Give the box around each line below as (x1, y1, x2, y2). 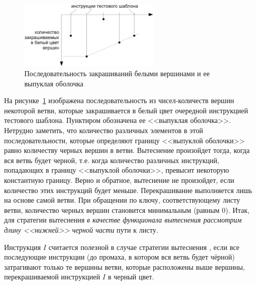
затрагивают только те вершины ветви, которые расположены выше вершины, (4, 261, 245, 272)
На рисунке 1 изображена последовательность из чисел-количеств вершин (4, 95, 234, 106)
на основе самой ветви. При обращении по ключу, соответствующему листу (4, 195, 240, 205)
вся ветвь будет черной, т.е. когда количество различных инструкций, (4, 154, 219, 165)
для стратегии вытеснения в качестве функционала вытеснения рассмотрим (4, 214, 242, 225)
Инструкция (4, 241, 41, 252)
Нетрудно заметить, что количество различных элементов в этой (4, 125, 203, 136)
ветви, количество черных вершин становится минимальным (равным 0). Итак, (4, 204, 250, 215)
